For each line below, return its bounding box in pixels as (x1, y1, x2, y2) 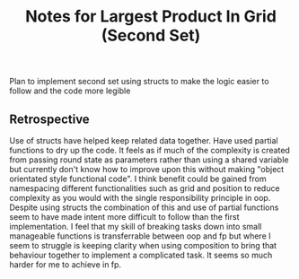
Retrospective (9, 111, 90, 126)
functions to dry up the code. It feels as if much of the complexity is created (9, 145, 290, 155)
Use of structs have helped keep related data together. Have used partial (9, 135, 278, 145)
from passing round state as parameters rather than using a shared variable (9, 154, 289, 165)
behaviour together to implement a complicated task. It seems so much (9, 249, 273, 260)
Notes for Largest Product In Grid (25, 6, 277, 27)
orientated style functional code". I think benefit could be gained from (9, 173, 267, 184)
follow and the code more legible (9, 85, 131, 96)
